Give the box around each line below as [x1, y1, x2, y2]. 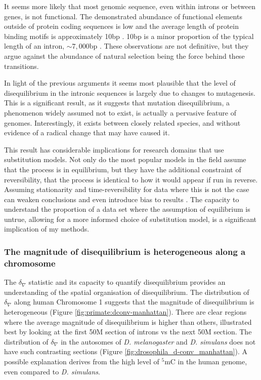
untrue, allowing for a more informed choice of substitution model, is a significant [4, 213, 257, 224]
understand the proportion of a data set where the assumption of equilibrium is [4, 204, 250, 214]
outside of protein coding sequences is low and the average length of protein [4, 21, 239, 31]
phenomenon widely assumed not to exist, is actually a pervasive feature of [4, 107, 236, 118]
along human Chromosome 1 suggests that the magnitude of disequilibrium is [14, 296, 254, 307]
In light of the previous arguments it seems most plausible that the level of [4, 78, 236, 88]
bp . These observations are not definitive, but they [89, 41, 249, 51]
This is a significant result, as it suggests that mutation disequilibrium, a [4, 97, 230, 108]
